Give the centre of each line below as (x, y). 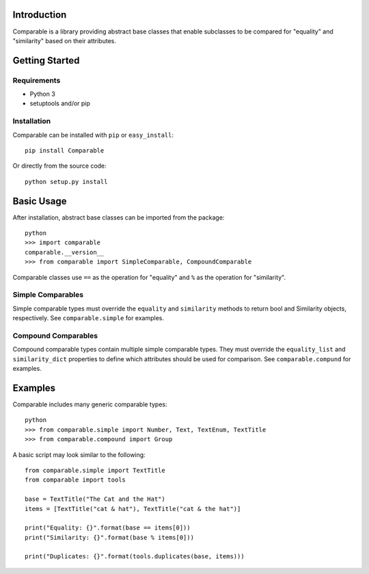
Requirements (37, 80)
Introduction (40, 15)
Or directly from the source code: (60, 166)
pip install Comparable (65, 150)
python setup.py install (66, 182)
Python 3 (43, 94)
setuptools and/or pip (60, 103)
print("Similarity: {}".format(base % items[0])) (110, 537)
